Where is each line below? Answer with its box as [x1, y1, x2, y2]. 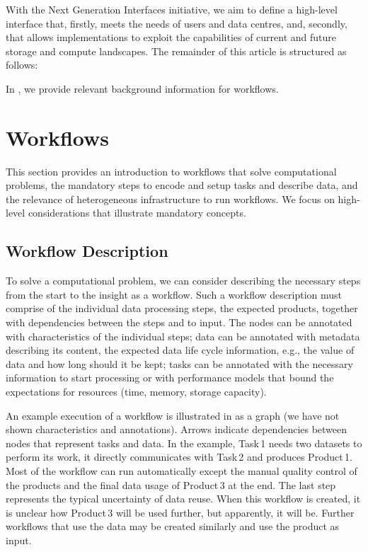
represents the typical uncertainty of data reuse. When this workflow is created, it [6, 491, 361, 506]
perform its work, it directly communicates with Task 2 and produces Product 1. [6, 449, 352, 464]
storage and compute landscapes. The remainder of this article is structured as [6, 43, 347, 58]
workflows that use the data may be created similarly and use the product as [6, 519, 340, 534]
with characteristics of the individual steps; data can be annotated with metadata [6, 328, 360, 343]
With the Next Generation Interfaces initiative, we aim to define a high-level [6, 2, 338, 16]
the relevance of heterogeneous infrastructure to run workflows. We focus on [6, 191, 335, 206]
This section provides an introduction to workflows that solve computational [6, 163, 337, 178]
